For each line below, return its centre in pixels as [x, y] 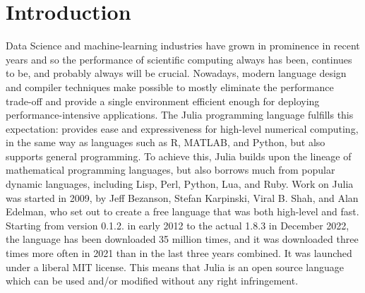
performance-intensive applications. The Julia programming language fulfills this [180, 115]
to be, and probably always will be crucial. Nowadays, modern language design [176, 73]
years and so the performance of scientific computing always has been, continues [179, 59]
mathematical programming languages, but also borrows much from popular [170, 170]
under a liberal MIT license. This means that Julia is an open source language [175, 267]
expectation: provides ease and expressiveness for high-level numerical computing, [182, 128]
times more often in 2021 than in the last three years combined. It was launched [179, 253]
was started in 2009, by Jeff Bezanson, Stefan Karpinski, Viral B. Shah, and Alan [182, 197]
